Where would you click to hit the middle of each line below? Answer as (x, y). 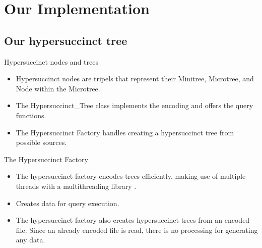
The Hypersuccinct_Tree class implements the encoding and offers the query (135, 105)
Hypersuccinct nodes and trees (51, 61)
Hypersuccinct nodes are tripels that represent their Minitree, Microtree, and (135, 79)
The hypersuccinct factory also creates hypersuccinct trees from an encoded (133, 220)
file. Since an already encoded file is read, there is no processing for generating (137, 230)
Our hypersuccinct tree (66, 40)
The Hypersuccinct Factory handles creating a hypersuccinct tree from (125, 132)
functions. (31, 115)
